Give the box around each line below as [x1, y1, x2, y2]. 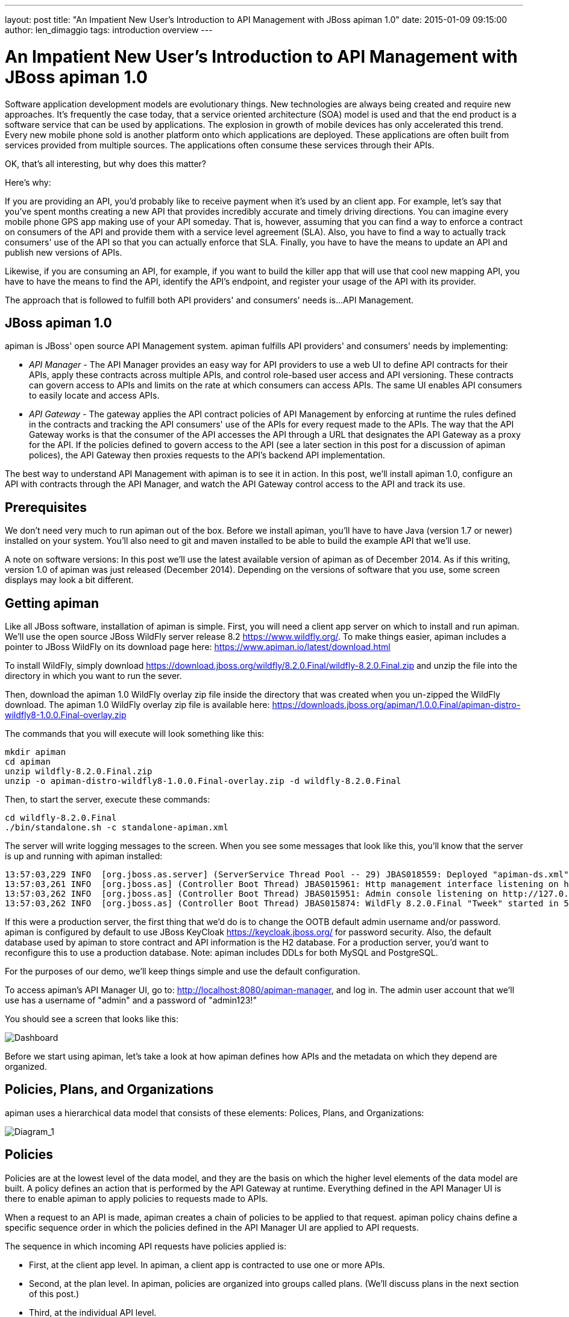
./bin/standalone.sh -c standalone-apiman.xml [5, 823, 228, 833]
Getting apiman [5, 595, 99, 611]
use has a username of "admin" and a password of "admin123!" [5, 995, 257, 1006]
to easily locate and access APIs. [29, 390, 160, 401]
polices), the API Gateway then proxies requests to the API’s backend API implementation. [29, 450, 385, 461]
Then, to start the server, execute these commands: [5, 794, 210, 805]
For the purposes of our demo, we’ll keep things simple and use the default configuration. [5, 966, 360, 977]
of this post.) [29, 1288, 80, 1299]
